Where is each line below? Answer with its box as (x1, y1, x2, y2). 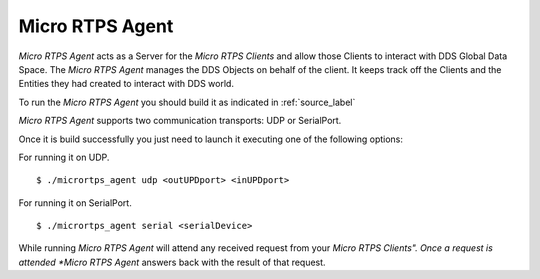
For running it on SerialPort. (18, 196, 132, 209)
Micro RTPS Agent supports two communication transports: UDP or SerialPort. (18, 115, 342, 127)
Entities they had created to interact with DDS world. (18, 78, 235, 90)
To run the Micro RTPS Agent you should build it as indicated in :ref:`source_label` (18, 96, 356, 108)
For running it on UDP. (18, 151, 110, 163)
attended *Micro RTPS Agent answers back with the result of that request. (18, 256, 326, 268)
